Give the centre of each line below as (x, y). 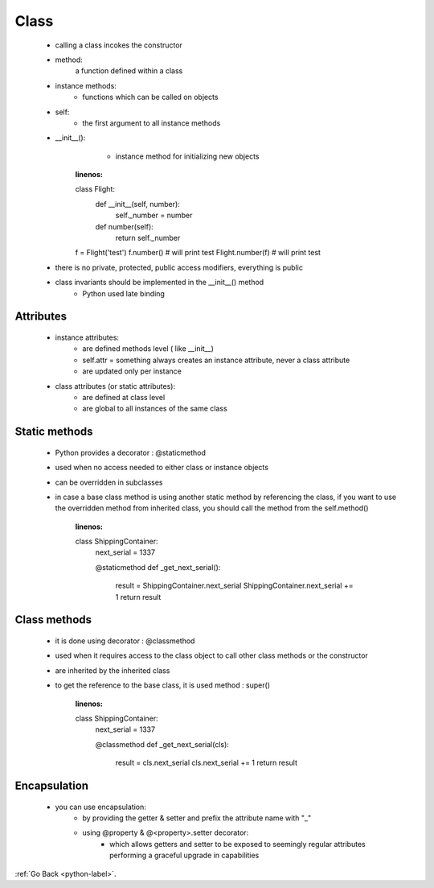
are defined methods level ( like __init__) (148, 349)
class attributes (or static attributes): (115, 386)
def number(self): (125, 226)
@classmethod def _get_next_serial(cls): (162, 744)
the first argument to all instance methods (151, 123)
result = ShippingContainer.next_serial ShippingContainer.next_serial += (234, 586)
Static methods (54, 432)
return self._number (148, 238)
